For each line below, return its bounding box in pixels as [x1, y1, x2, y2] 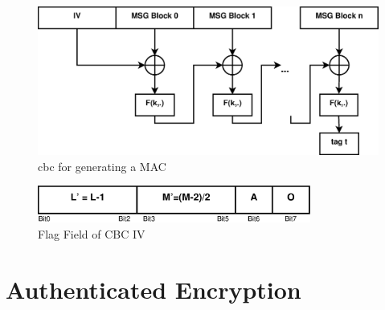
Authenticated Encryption [6, 272, 301, 305]
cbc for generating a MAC [38, 157, 166, 174]
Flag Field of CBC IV [38, 225, 145, 242]
